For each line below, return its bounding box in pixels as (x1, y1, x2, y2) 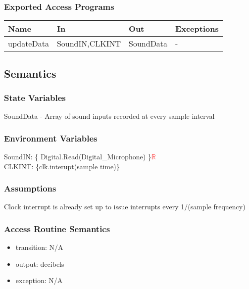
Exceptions (175, 23, 219, 35)
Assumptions (4, 182, 56, 194)
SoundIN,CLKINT (56, 38, 121, 49)
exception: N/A (15, 275, 63, 286)
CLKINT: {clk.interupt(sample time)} (4, 161, 120, 171)
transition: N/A (15, 242, 63, 252)
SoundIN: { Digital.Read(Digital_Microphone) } (4, 151, 151, 162)
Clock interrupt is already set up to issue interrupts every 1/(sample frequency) (4, 201, 246, 212)
